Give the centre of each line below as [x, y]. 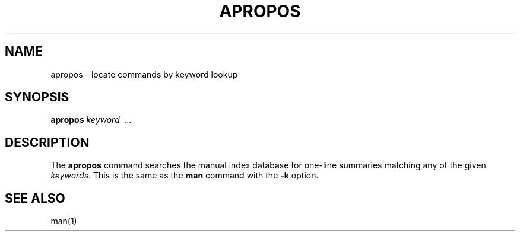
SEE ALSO [35, 198]
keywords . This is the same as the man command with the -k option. [185, 176]
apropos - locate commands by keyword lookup [144, 74]
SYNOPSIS [37, 97]
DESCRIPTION [47, 142]
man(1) [64, 221]
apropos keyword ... [91, 120]
